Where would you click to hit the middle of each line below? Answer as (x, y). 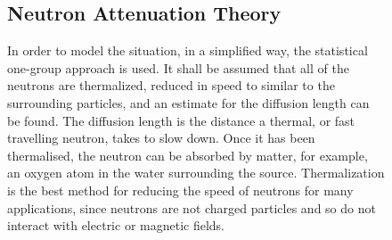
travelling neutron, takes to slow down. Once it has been (161, 138)
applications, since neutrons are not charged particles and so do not (192, 207)
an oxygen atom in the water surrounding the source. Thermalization (196, 173)
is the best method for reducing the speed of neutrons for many (180, 190)
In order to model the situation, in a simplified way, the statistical (188, 50)
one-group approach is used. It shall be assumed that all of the (178, 67)
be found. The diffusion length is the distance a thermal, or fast (181, 120)
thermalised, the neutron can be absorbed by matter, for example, (188, 155)
